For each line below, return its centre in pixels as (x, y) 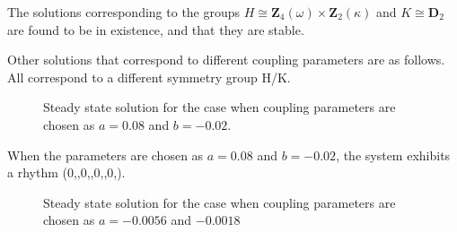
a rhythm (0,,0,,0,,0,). (66, 172)
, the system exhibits (393, 155)
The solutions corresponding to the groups (124, 12)
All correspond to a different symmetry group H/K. (149, 77)
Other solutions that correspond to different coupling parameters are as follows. (226, 60)
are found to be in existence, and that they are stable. (156, 29)
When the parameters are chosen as (105, 155)
